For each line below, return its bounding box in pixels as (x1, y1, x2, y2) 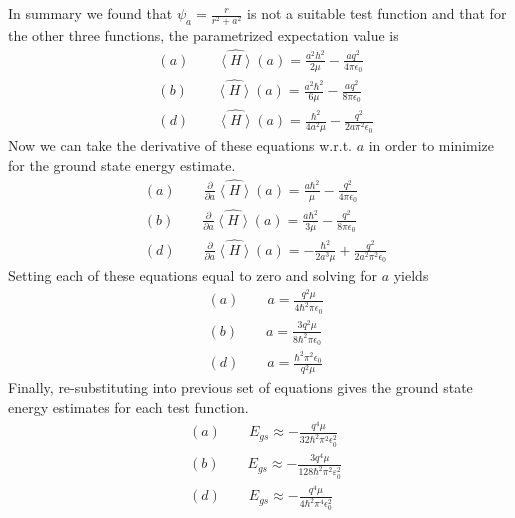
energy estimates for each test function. (8, 397, 249, 417)
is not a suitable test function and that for (247, 3, 507, 23)
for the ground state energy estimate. (8, 154, 236, 175)
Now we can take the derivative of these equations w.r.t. (8, 135, 352, 156)
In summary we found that (8, 3, 173, 23)
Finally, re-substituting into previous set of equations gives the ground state (8, 377, 473, 398)
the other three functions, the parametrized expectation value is (8, 25, 399, 46)
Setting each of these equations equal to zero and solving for (8, 265, 377, 286)
